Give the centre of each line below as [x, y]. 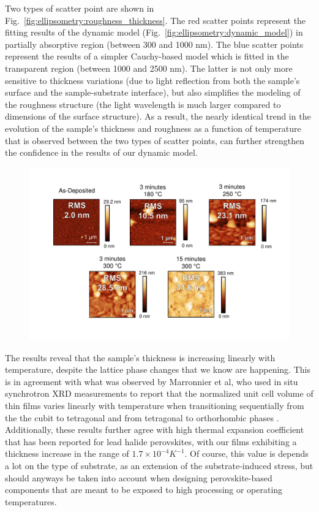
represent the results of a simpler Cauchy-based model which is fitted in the [147, 56]
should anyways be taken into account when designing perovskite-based [139, 477]
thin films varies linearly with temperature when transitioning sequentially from [155, 406]
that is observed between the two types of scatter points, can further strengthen [155, 140]
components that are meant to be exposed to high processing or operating [144, 490]
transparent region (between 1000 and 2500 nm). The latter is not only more [149, 68]
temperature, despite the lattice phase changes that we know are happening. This [158, 369]
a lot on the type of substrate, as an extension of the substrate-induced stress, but [159, 466]
